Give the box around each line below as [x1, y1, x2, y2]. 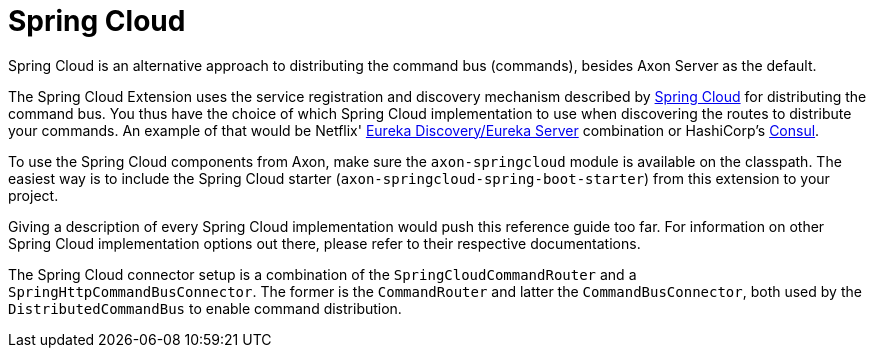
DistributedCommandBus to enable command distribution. [8, 299, 402, 317]
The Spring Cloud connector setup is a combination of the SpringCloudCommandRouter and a [8, 265, 637, 283]
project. [8, 186, 59, 204]
